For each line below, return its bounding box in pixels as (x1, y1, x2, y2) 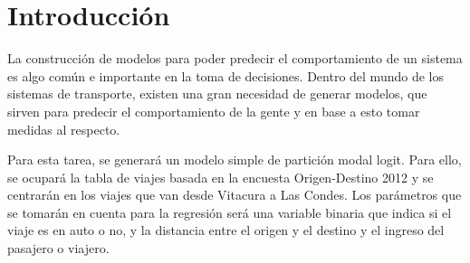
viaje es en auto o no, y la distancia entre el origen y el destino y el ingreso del (7, 221, 445, 240)
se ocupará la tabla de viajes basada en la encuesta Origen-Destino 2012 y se (7, 167, 434, 186)
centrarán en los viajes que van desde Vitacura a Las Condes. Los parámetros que (7, 185, 462, 204)
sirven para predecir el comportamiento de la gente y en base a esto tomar (7, 101, 420, 120)
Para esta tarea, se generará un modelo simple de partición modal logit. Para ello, (7, 150, 462, 169)
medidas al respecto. (7, 119, 120, 138)
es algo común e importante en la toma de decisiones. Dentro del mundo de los (7, 66, 444, 85)
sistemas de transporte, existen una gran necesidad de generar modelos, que (7, 84, 427, 103)
